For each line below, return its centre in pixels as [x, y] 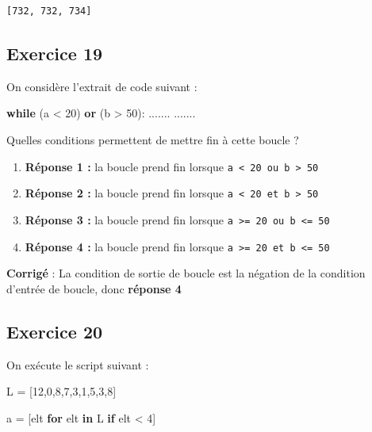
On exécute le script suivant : [78, 364]
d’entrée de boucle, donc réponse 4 [94, 288]
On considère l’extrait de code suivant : [102, 86]
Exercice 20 [55, 331]
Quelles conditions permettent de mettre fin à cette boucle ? [153, 139]
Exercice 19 [55, 53]
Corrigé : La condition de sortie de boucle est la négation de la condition [186, 273]
